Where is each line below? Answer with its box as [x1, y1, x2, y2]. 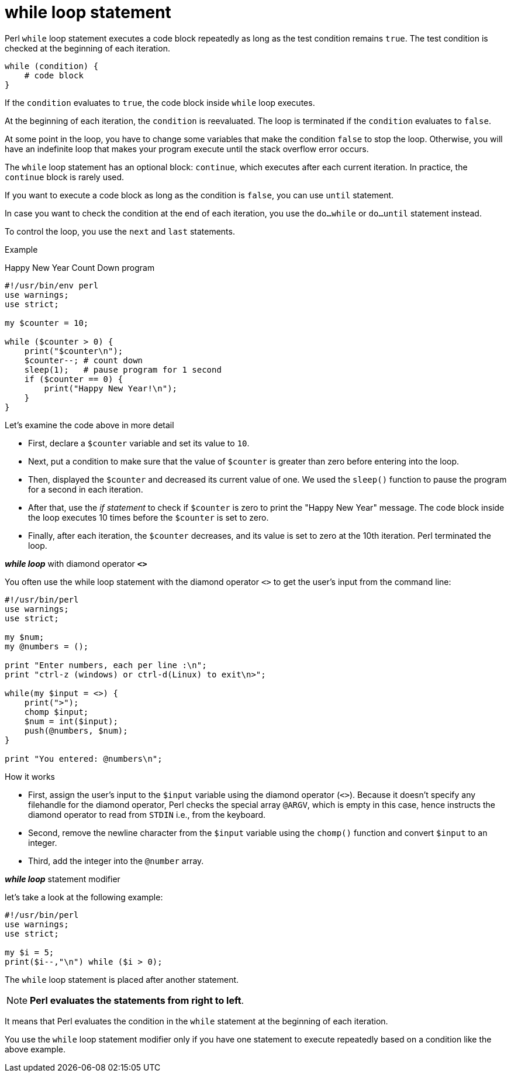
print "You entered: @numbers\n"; [5, 753, 163, 763]
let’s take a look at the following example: [5, 892, 163, 902]
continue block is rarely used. [5, 171, 125, 182]
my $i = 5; [5, 947, 54, 957]
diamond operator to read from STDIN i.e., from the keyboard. [28, 809, 266, 820]
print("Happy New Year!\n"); [44, 383, 178, 393]
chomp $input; [24, 707, 89, 717]
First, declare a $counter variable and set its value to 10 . [28, 438, 250, 448]
